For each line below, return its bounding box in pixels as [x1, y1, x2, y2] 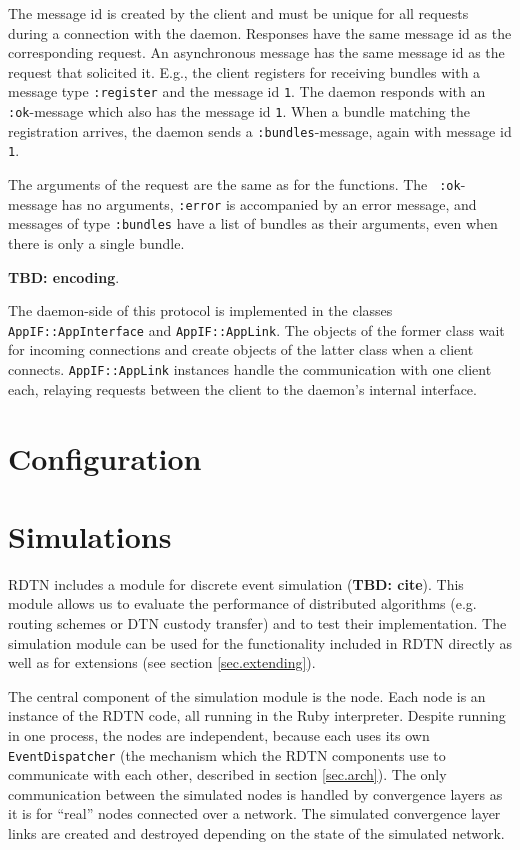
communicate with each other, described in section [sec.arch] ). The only [8, 764, 447, 785]
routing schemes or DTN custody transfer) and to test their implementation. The [8, 613, 507, 633]
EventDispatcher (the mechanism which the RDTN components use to [8, 744, 446, 765]
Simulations [8, 515, 172, 556]
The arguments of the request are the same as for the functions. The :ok [8, 174, 461, 194]
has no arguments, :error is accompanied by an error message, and [61, 193, 477, 214]
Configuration [8, 437, 202, 478]
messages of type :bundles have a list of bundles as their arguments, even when [8, 213, 498, 234]
